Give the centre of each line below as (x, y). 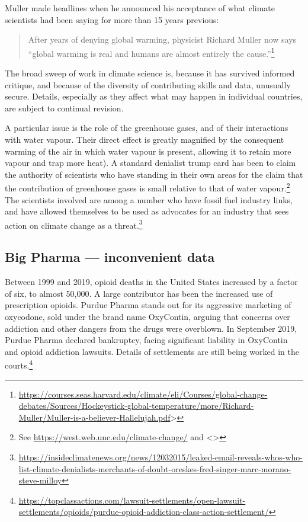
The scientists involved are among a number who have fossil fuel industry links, (149, 199)
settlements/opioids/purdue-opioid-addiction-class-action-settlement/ (144, 512)
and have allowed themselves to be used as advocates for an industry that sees (147, 211)
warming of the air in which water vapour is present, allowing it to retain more (148, 151)
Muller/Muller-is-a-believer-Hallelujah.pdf (94, 417)
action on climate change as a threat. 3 (74, 224)
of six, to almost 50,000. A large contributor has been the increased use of (139, 293)
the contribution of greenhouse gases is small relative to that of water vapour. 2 (147, 187)
